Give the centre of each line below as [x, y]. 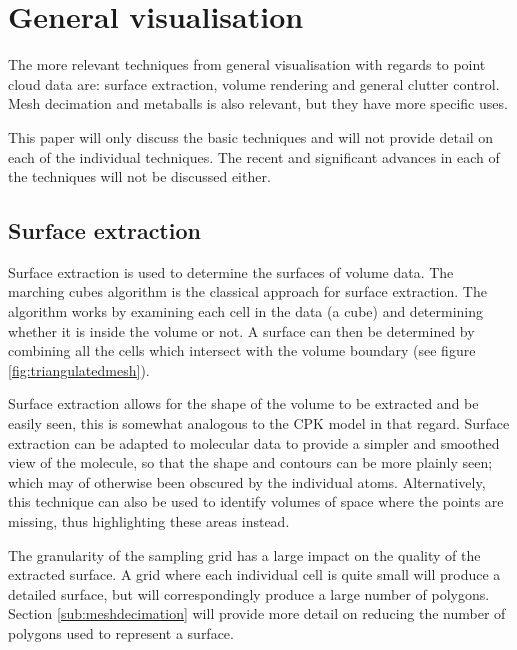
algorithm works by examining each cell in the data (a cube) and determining [246, 311]
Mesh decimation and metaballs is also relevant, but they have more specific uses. [258, 103]
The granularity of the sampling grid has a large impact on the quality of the [244, 554]
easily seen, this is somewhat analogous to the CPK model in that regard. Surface [259, 423]
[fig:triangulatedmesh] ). [79, 369]
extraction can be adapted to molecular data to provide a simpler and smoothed [254, 442]
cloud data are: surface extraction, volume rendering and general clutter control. [254, 83]
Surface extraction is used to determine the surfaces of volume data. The [231, 271]
